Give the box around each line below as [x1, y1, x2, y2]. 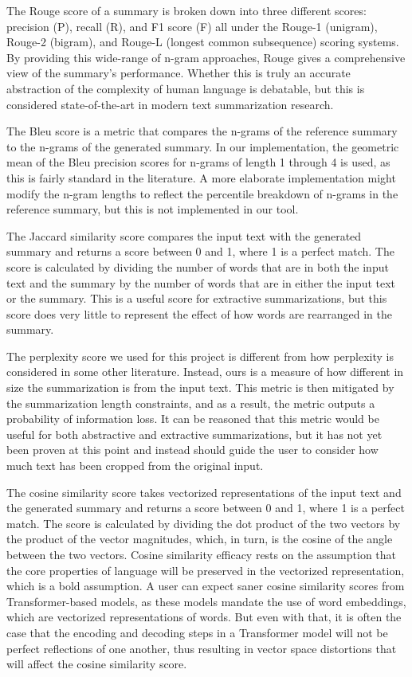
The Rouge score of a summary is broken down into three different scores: [6, 2, 367, 18]
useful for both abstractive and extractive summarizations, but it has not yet [6, 425, 383, 442]
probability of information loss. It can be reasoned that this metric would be [6, 410, 379, 427]
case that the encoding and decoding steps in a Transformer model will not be [6, 624, 388, 640]
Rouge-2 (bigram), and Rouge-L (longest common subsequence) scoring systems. [6, 33, 399, 50]
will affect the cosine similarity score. [6, 655, 187, 672]
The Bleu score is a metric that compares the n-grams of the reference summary [6, 123, 398, 139]
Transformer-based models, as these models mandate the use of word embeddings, [6, 593, 406, 609]
